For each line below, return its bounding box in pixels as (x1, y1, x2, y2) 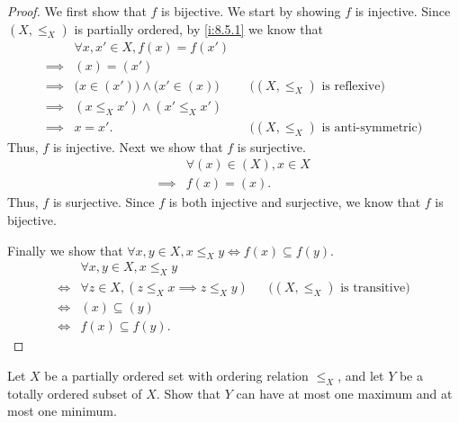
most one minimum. (7, 401, 117, 420)
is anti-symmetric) (321, 121, 423, 134)
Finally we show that (7, 240, 123, 259)
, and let (337, 365, 384, 384)
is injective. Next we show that (52, 137, 223, 156)
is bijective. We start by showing (161, 2, 341, 20)
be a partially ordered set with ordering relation (44, 365, 309, 384)
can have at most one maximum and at (236, 383, 453, 402)
